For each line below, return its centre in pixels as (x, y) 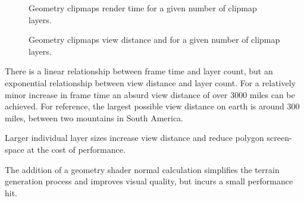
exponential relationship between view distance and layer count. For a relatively (150, 82)
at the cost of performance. (76, 149)
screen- (279, 138)
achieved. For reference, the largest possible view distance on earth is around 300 (152, 106)
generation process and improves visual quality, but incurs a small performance (149, 181)
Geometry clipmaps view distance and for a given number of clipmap (154, 40)
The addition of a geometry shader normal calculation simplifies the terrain (142, 169)
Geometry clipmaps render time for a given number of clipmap (143, 8)
